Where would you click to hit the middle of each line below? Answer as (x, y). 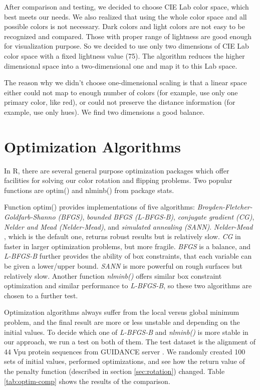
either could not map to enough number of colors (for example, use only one (121, 92)
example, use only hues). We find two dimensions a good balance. (104, 112)
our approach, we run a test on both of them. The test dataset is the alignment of (130, 342)
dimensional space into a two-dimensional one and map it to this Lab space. (121, 65)
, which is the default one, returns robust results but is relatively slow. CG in (122, 236)
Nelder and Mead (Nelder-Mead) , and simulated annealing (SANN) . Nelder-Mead (128, 226)
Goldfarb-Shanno (30, 217)
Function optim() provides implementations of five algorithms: (99, 207)
